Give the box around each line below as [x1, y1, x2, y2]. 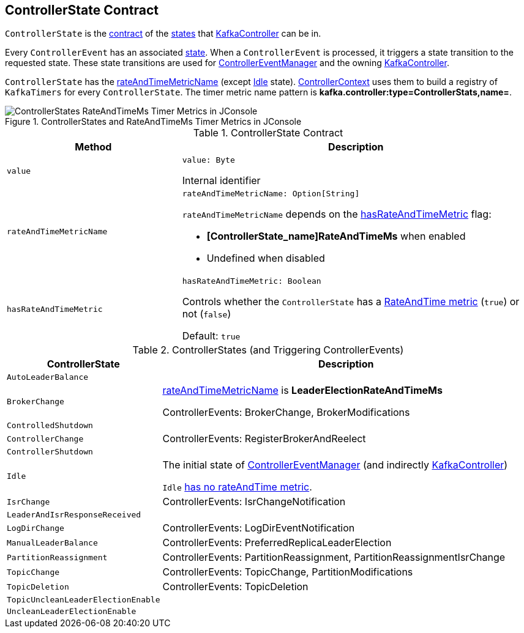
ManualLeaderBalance [7, 538, 98, 547]
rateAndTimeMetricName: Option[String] [182, 189, 360, 199]
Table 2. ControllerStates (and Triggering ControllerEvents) [132, 344, 404, 357]
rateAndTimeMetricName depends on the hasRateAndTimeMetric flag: [182, 208, 492, 221]
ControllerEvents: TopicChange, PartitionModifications [162, 566, 413, 579]
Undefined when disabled [206, 252, 325, 265]
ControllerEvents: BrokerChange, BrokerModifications [162, 406, 410, 419]
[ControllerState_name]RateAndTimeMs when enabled [206, 230, 466, 243]
